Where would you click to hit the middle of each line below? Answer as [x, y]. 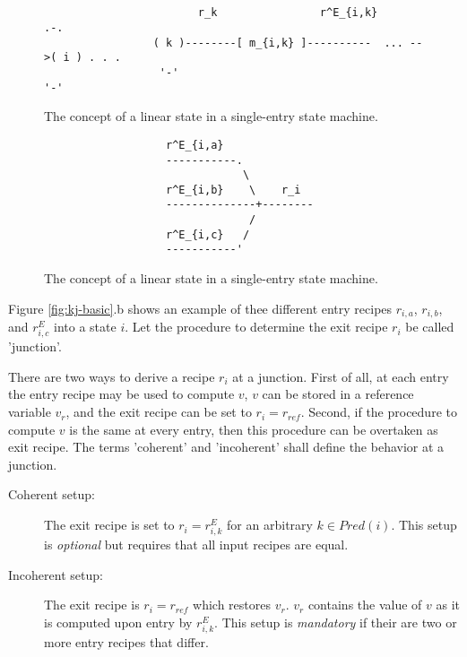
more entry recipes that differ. [126, 642]
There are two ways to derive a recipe [112, 376]
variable [30, 412]
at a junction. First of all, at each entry [341, 376]
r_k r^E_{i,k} [288, 13]
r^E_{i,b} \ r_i [233, 190]
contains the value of [365, 605]
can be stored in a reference [338, 394]
